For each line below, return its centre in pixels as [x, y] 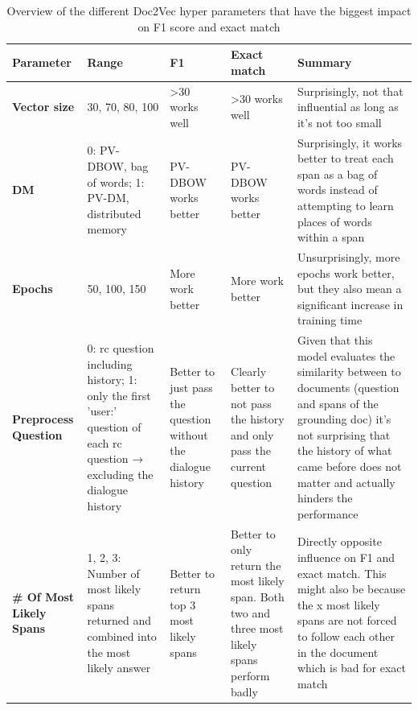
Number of [113, 573]
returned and [119, 620]
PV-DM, [108, 198]
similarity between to [349, 372]
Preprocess [43, 419]
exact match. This [342, 573]
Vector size [43, 107]
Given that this [335, 340]
